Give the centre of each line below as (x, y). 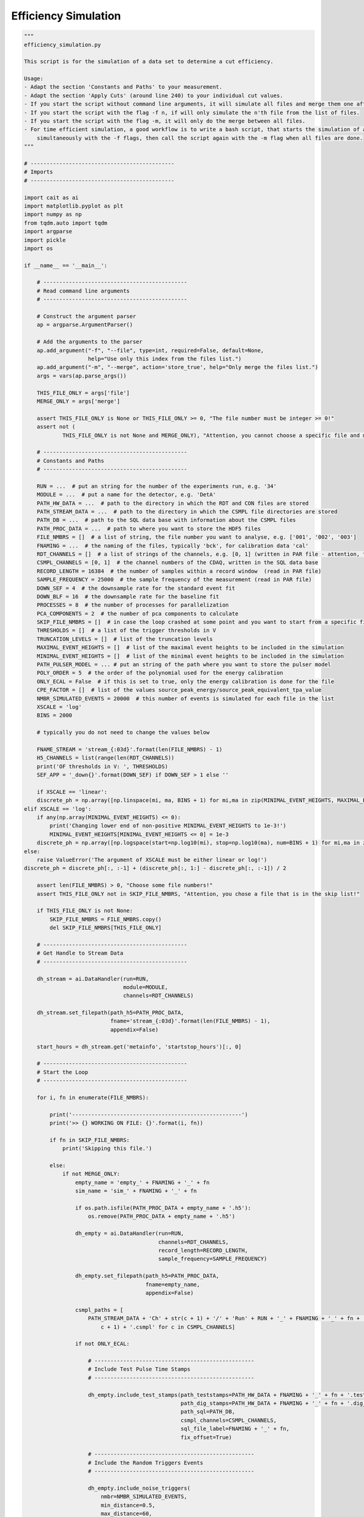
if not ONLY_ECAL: (102, 1344)
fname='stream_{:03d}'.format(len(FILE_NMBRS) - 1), (190, 1021)
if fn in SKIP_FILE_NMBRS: (89, 1140)
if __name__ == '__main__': (66, 265)
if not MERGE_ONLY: (91, 1174)
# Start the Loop (62, 1072)
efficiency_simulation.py (62, 45)
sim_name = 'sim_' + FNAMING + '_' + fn (136, 1191)
